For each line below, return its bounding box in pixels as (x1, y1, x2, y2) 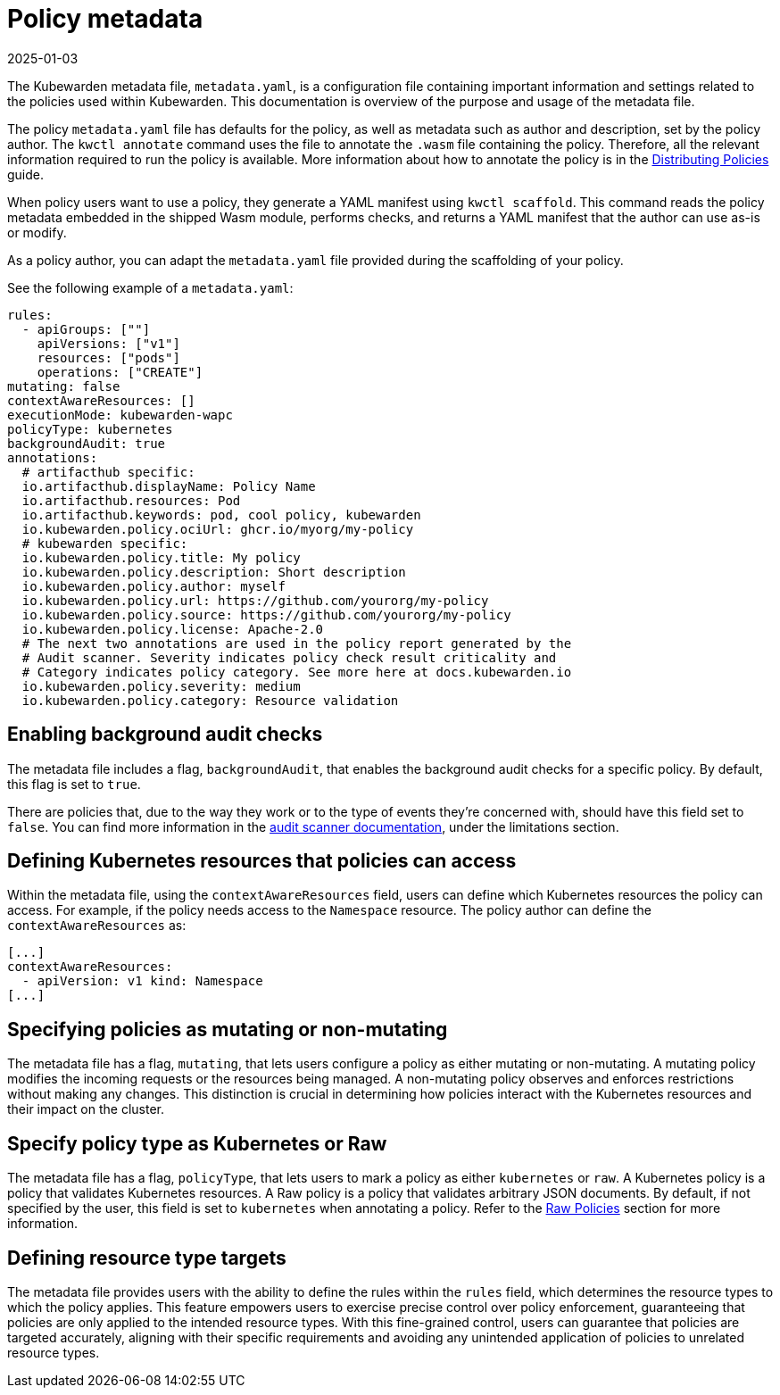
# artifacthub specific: (21, 464, 195, 479)
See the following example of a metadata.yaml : (7, 279, 294, 295)
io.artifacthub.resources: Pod (21, 493, 241, 508)
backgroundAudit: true (7, 436, 166, 451)
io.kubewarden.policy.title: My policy (21, 550, 301, 565)
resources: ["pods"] (37, 350, 180, 365)
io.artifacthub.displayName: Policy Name (21, 478, 316, 494)
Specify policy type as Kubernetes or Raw (7, 1132, 387, 1155)
